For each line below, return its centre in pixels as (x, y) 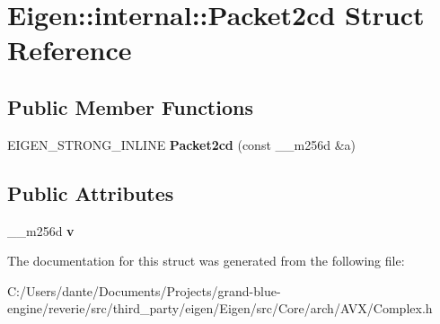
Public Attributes (91, 193)
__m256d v (41, 230)
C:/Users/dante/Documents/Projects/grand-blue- (144, 290)
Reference (70, 50)
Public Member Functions (130, 106)
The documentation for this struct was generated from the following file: (206, 261)
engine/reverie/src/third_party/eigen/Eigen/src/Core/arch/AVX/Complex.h (220, 308)
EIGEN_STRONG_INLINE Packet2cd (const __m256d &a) (181, 144)
